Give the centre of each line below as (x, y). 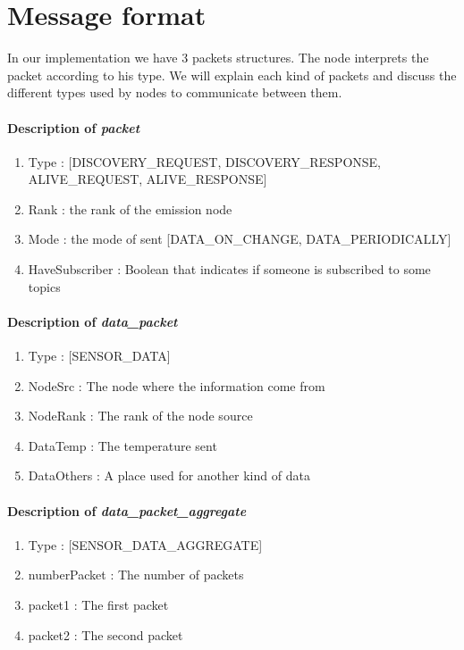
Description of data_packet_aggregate (127, 510)
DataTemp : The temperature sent (122, 445)
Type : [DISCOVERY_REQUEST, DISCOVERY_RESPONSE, (205, 161)
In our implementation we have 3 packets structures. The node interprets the (218, 58)
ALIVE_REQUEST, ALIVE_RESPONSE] (148, 179)
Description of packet (74, 127)
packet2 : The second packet (105, 634)
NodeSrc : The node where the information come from (177, 385)
